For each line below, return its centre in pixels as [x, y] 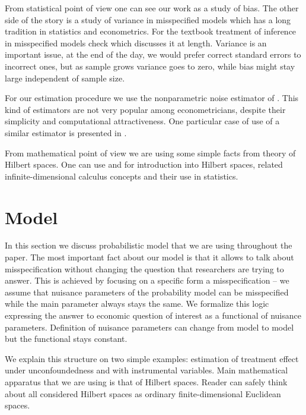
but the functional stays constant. [66, 339]
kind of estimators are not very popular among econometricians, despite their [145, 109]
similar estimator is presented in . [66, 132]
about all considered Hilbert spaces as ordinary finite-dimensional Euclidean [143, 393]
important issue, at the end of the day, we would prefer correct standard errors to [153, 54]
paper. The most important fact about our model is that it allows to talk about [149, 257]
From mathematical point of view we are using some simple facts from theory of [150, 153]
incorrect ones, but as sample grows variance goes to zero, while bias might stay [150, 66]
